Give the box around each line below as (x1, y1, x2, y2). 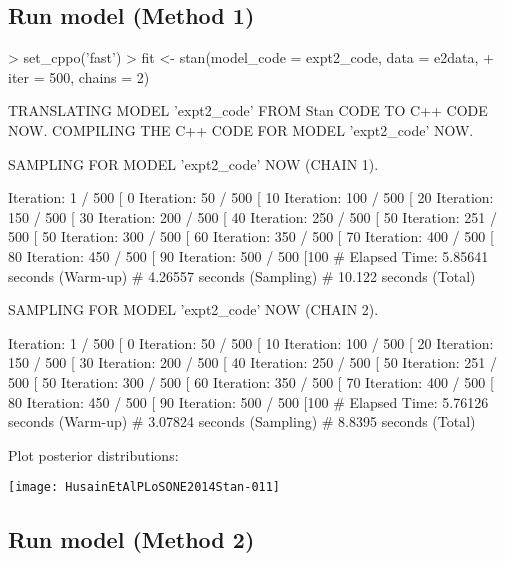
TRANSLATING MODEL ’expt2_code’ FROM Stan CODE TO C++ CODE (8, 100, 488, 121)
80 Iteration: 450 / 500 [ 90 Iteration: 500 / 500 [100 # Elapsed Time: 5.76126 (8, 391, 489, 412)
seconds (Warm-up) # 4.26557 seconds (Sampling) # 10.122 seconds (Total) (8, 265, 476, 286)
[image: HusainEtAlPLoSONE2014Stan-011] (8, 480, 281, 495)
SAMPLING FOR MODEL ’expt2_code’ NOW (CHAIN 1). (8, 153, 379, 174)
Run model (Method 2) (8, 524, 255, 555)
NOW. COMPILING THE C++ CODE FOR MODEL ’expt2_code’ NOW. (8, 119, 474, 140)
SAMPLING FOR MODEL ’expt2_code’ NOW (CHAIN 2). (8, 299, 379, 320)
